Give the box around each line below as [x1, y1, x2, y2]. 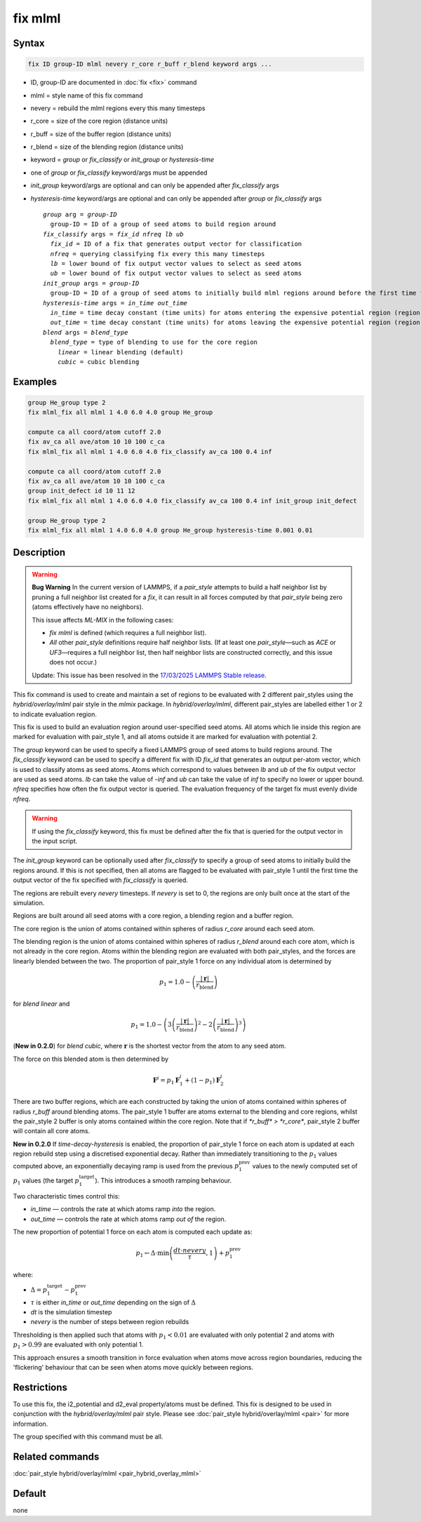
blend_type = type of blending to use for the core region [50, 338, 258, 347]
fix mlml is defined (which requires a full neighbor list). [49, 628, 207, 636]
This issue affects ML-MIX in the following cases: [32, 615, 174, 624]
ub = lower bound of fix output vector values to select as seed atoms [50, 269, 302, 277]
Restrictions [13, 1381, 68, 1393]
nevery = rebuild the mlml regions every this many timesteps [30, 104, 206, 112]
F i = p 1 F [152, 1075, 180, 1086]
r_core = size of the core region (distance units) [30, 116, 168, 126]
